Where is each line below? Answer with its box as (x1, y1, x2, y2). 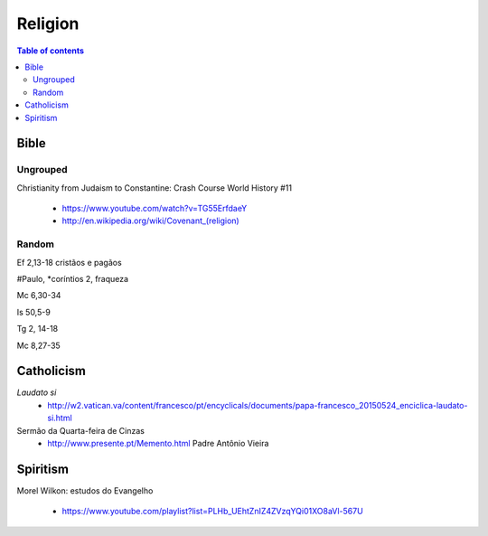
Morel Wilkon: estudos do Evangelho (16, 484, 154, 496)
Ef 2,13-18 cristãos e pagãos (16, 257, 122, 268)
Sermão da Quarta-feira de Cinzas (16, 425, 145, 436)
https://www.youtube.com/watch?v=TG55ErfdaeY (61, 203, 248, 214)
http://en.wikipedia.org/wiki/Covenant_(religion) (61, 215, 239, 226)
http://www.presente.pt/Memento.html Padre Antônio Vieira (47, 438, 269, 448)
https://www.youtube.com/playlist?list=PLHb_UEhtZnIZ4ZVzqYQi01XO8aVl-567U (61, 506, 363, 517)
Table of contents (16, 45, 85, 56)
